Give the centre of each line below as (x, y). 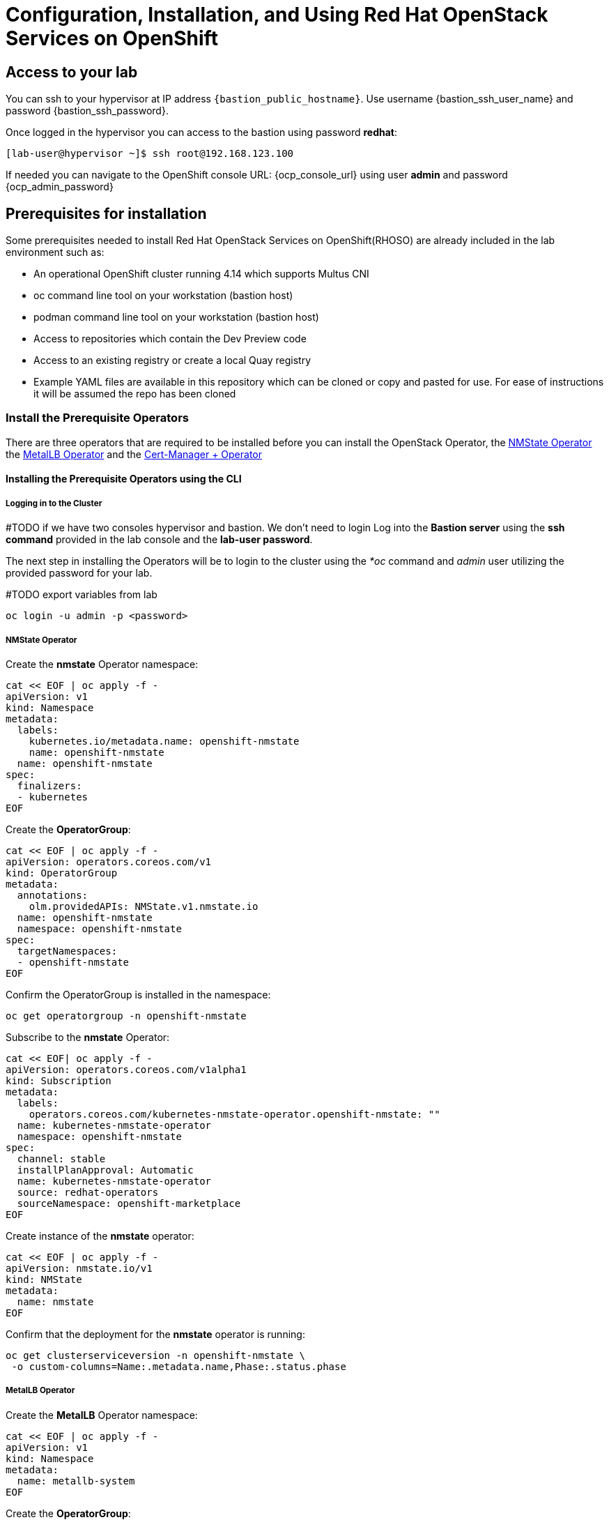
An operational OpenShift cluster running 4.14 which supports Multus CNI (201, 274)
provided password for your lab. (79, 573)
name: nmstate (55, 1301)
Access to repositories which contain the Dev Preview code (170, 339)
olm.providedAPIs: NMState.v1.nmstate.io (144, 906)
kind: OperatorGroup (62, 873)
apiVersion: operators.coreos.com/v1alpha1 (126, 1069)
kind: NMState (44, 1279)
